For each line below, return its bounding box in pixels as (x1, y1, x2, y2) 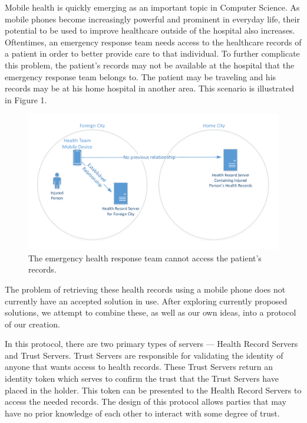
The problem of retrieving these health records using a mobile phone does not (5, 283, 286, 295)
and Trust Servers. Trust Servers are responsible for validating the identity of (5, 349, 283, 361)
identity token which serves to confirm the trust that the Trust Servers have (5, 372, 279, 385)
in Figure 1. (5, 93, 47, 106)
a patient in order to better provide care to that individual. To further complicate (5, 47, 300, 60)
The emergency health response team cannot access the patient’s (28, 251, 262, 264)
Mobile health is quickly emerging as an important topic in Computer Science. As (5, 1, 300, 13)
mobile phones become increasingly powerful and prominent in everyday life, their (5, 12, 300, 25)
